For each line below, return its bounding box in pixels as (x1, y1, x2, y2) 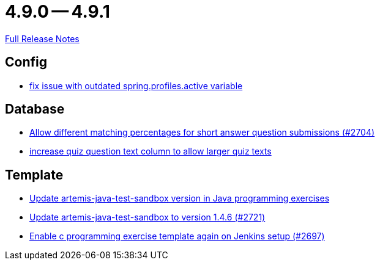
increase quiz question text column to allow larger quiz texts (29, 146, 272, 157)
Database (5, 101, 65, 117)
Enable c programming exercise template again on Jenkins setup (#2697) (29, 231, 325, 242)
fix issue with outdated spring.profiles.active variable (29, 80, 243, 91)
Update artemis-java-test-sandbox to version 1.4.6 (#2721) (29, 212, 266, 223)
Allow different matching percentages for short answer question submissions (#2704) (29, 127, 375, 138)
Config (5, 54, 47, 70)
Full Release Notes (5, 33, 80, 44)
